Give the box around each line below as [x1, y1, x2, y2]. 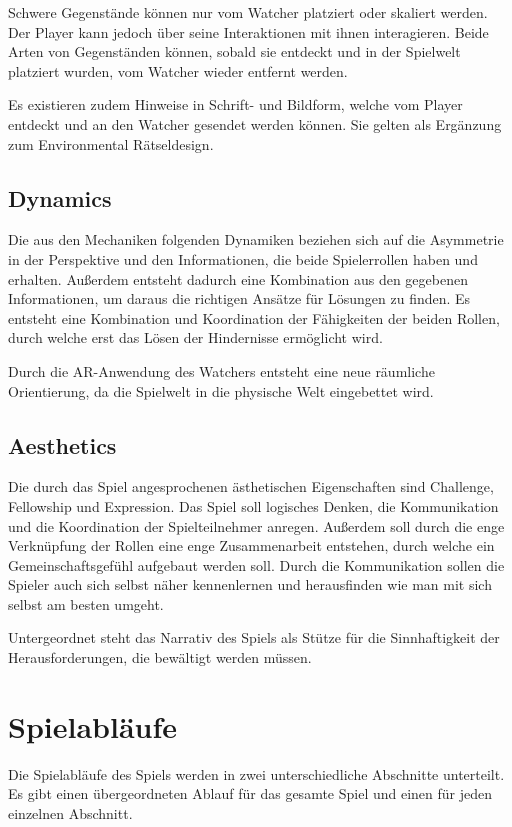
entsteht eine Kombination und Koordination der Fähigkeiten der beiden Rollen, [8, 307, 500, 328]
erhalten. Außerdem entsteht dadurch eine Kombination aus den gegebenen [8, 268, 468, 289]
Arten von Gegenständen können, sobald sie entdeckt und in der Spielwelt [8, 41, 461, 62]
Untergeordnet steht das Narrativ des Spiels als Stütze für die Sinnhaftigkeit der [8, 627, 500, 648]
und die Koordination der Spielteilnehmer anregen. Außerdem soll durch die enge [8, 515, 505, 536]
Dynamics [8, 182, 112, 213]
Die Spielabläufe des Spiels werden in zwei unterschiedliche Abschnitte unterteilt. [8, 763, 505, 784]
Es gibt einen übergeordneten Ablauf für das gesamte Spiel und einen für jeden [8, 783, 493, 804]
